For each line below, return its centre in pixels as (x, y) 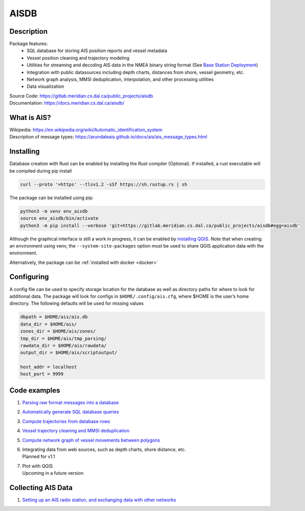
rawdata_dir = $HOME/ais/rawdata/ (63, 345)
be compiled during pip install (41, 171)
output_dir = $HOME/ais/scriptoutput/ (69, 353)
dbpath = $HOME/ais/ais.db (54, 317)
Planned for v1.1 (39, 456)
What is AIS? (30, 118)
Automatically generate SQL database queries (71, 412)
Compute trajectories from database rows (66, 421)
